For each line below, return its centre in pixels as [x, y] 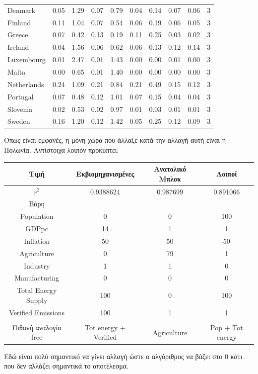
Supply [37, 300]
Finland [19, 22]
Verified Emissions [37, 312]
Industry [37, 265]
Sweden [19, 121]
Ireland [18, 47]
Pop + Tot [227, 327]
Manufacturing [37, 278]
